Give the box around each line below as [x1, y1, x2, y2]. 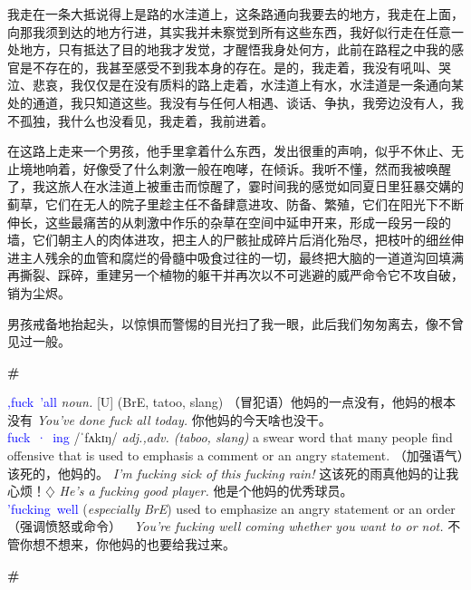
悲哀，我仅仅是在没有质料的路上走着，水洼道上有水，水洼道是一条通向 [32, 75, 451, 94]
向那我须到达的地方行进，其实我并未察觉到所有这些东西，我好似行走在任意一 [7, 22, 464, 41]
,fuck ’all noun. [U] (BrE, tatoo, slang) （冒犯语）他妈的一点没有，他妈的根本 [7, 392, 456, 411]
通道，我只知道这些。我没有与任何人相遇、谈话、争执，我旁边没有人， [32, 92, 451, 111]
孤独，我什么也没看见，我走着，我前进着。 [19, 111, 274, 130]
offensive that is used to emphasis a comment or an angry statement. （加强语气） [7, 446, 464, 465]
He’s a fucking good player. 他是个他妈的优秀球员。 [59, 481, 353, 500]
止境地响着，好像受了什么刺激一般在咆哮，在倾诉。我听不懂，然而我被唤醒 [7, 159, 451, 178]
